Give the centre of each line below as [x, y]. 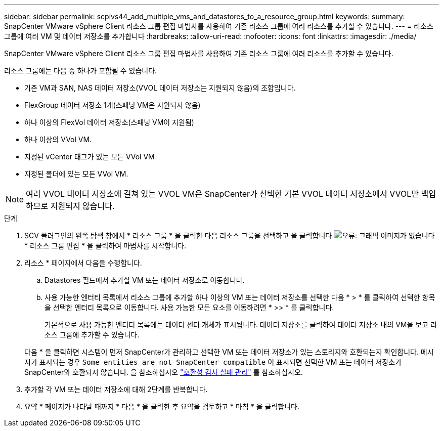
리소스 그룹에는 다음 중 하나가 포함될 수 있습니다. [81, 71]
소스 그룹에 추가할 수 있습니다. [92, 335]
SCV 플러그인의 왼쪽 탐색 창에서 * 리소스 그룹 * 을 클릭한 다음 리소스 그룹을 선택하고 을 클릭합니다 [178, 235]
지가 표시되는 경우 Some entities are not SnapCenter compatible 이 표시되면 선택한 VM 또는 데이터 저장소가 [213, 362]
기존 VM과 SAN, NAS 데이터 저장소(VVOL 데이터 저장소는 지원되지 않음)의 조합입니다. [160, 88]
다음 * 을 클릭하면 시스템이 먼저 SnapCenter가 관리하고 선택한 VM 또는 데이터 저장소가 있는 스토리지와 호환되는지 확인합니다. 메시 [229, 352]
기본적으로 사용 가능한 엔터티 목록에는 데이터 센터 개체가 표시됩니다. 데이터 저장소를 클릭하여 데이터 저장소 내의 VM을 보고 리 [241, 325]
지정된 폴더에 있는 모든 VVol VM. [76, 174]
